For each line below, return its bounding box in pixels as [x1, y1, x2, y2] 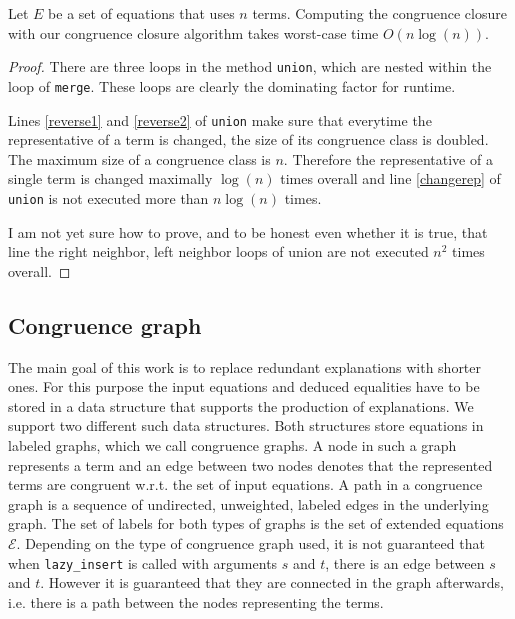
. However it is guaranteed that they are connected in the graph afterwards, [40, 572, 504, 593]
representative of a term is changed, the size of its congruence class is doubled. [8, 129, 489, 150]
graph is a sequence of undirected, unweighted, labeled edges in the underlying [8, 493, 489, 514]
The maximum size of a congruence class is [8, 148, 271, 169]
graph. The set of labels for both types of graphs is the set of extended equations [8, 513, 504, 534]
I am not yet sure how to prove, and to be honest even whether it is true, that [8, 221, 488, 242]
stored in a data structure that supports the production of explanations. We [8, 395, 474, 416]
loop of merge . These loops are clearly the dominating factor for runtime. [8, 75, 456, 96]
